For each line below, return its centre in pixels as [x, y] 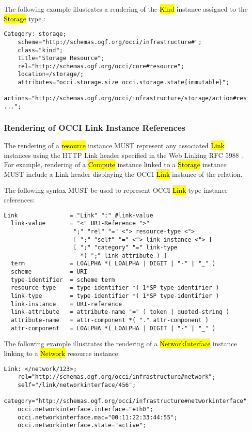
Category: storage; [35, 34]
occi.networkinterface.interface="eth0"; [85, 409]
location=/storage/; [51, 74]
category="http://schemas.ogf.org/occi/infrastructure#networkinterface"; [127, 401]
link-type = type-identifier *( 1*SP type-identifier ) [115, 296]
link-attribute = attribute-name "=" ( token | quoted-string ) [120, 312]
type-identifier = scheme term [63, 280]
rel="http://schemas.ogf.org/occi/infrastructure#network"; [117, 377]
